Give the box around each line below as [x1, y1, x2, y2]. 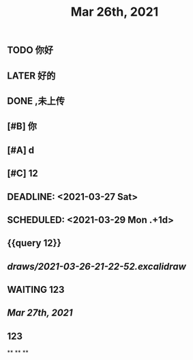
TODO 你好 [7, 44, 53, 56]
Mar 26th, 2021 [70, 4, 159, 20]
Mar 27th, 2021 [7, 307, 73, 319]
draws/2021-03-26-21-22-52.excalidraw [7, 261, 186, 272]
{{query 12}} [7, 237, 61, 249]
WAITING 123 [7, 284, 65, 296]
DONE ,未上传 [7, 95, 65, 107]
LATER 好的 [7, 70, 56, 81]
